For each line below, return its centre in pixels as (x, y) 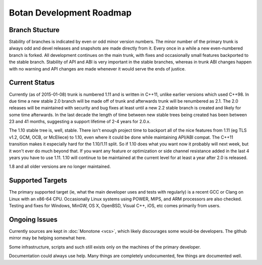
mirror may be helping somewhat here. (48, 238)
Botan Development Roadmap (70, 13)
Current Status (32, 83)
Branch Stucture (34, 30)
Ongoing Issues (33, 220)
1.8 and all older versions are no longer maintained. (60, 167)
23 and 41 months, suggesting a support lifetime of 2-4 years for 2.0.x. (80, 122)
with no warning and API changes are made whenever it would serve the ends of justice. (98, 69)
